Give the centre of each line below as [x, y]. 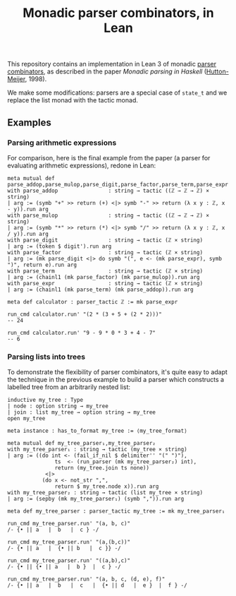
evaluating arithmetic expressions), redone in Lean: [82, 165]
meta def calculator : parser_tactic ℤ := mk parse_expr [93, 302]
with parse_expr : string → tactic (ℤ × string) [105, 283]
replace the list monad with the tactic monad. [73, 100]
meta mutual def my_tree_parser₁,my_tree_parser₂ [82, 443]
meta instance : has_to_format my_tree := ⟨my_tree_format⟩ [98, 431]
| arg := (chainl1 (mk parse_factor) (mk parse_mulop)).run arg [104, 277]
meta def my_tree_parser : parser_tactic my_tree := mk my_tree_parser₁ [116, 511]
